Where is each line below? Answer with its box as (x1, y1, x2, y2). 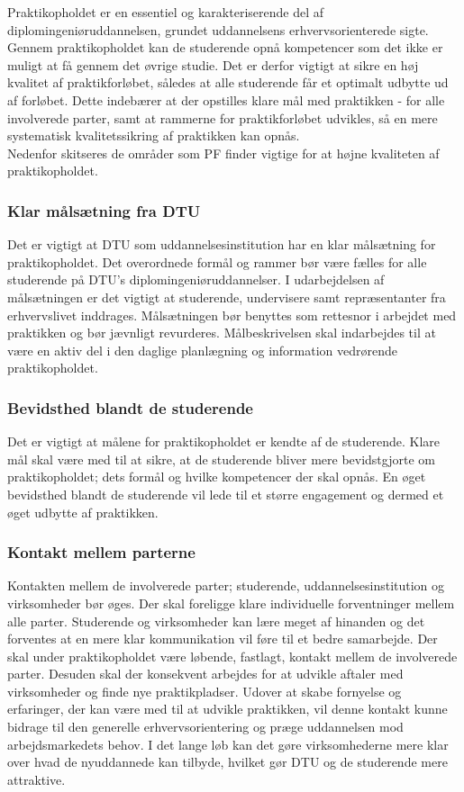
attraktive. (7, 769, 66, 788)
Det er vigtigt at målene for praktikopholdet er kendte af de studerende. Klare (7, 432, 441, 451)
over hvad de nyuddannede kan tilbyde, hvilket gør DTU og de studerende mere (7, 752, 448, 771)
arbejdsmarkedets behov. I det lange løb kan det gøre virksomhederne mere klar (7, 734, 449, 753)
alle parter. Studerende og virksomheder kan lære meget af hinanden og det (7, 611, 425, 630)
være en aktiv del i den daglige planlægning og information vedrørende (7, 340, 398, 359)
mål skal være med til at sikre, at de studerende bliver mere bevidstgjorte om (7, 449, 435, 468)
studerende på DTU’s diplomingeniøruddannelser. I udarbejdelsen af (7, 270, 385, 289)
